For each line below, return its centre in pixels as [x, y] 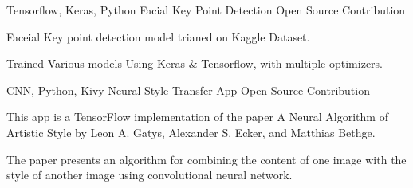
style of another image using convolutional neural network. [149, 175]
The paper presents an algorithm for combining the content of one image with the [206, 159]
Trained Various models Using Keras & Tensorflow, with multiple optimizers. [195, 63]
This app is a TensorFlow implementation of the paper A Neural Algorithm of [197, 117]
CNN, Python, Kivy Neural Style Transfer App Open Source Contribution [188, 90]
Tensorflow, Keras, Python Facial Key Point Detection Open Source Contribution [206, 10]
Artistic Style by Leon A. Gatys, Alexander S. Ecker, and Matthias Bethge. [191, 132]
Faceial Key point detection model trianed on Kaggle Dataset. [158, 36]
